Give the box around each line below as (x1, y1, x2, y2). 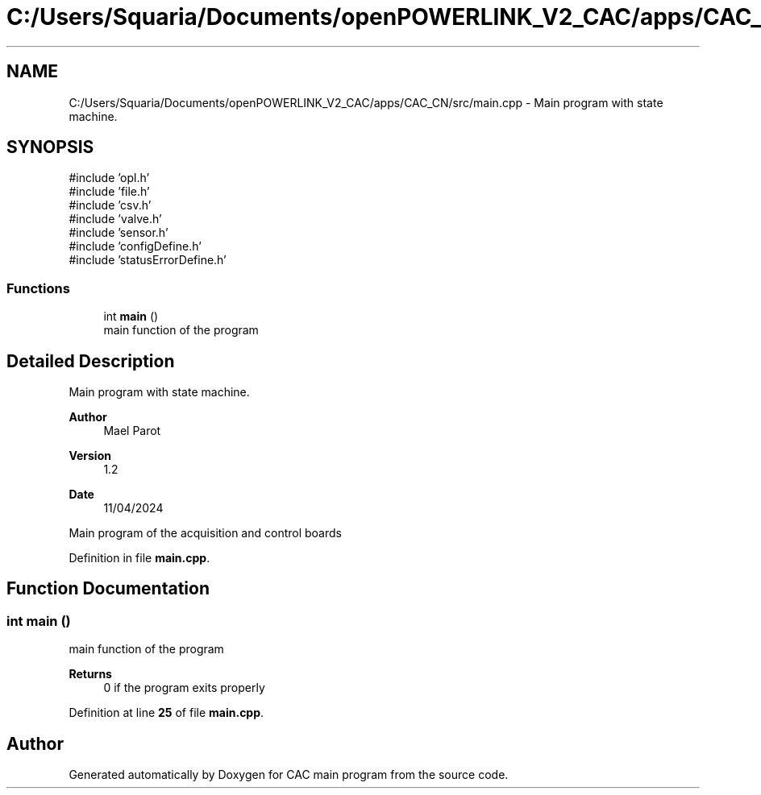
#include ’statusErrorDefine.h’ (69, 253, 227, 267)
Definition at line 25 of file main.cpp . (69, 706, 264, 720)
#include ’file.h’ (69, 184, 150, 199)
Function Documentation (6, 578, 210, 599)
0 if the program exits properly (103, 681, 265, 695)
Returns (69, 667, 112, 681)
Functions (6, 279, 70, 296)
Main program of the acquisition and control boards (69, 526, 342, 540)
